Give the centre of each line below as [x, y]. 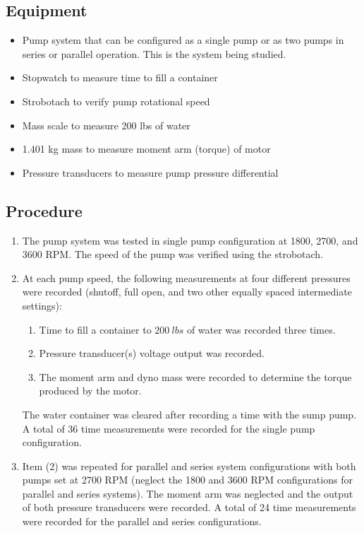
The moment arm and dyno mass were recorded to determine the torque [195, 376]
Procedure [44, 210]
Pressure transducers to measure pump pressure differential [150, 172]
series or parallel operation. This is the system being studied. [154, 53]
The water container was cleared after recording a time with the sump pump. [189, 414]
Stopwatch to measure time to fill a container [120, 77]
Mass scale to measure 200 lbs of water [106, 125]
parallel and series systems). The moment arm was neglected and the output [188, 493]
